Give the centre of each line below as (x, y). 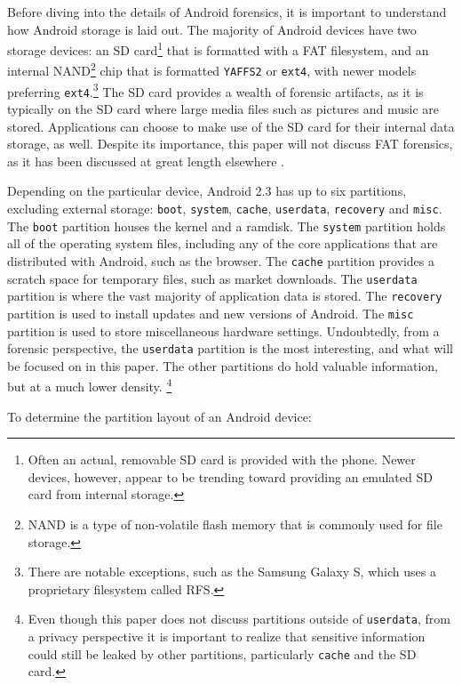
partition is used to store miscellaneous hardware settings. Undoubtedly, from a (223, 330)
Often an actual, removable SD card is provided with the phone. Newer (222, 459)
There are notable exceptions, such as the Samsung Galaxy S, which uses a (232, 572)
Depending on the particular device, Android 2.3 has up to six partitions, (207, 191)
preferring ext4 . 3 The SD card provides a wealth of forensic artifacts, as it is (215, 90)
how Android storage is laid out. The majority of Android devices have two (212, 29)
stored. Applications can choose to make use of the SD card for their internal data (231, 126)
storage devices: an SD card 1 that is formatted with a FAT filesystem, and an (218, 48)
